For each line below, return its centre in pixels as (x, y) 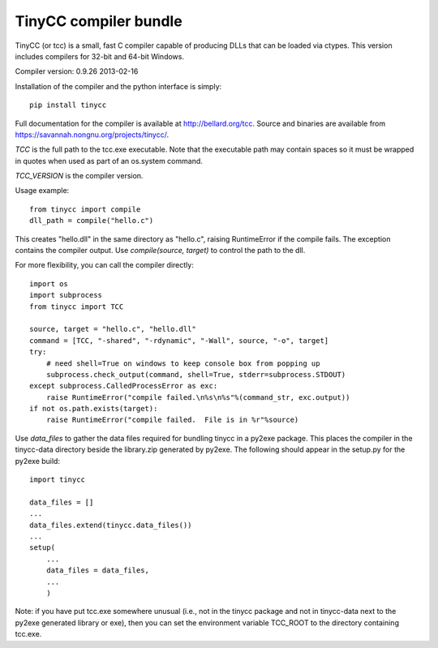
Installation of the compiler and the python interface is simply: (118, 86)
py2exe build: (38, 461)
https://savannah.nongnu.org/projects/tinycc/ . (92, 135)
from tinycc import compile (85, 209)
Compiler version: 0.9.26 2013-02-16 (77, 71)
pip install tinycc (68, 105)
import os (49, 283)
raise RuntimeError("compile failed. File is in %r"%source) (172, 420)
